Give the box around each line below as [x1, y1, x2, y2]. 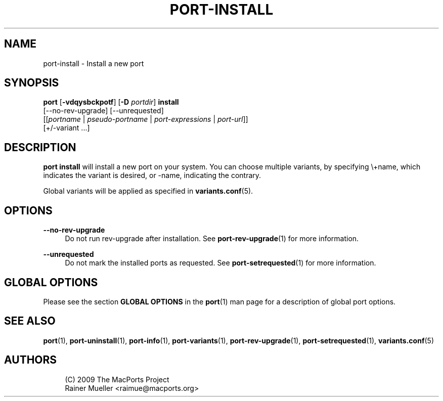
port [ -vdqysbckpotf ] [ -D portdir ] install [43, 98, 179, 107]
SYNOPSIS [4, 76, 59, 90]
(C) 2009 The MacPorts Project [65, 375, 169, 384]
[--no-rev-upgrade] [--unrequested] [43, 106, 164, 115]
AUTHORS [4, 353, 57, 367]
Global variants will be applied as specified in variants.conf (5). [43, 187, 253, 196]
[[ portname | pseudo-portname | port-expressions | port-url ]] [43, 115, 248, 124]
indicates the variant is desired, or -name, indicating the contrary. [43, 171, 261, 180]
